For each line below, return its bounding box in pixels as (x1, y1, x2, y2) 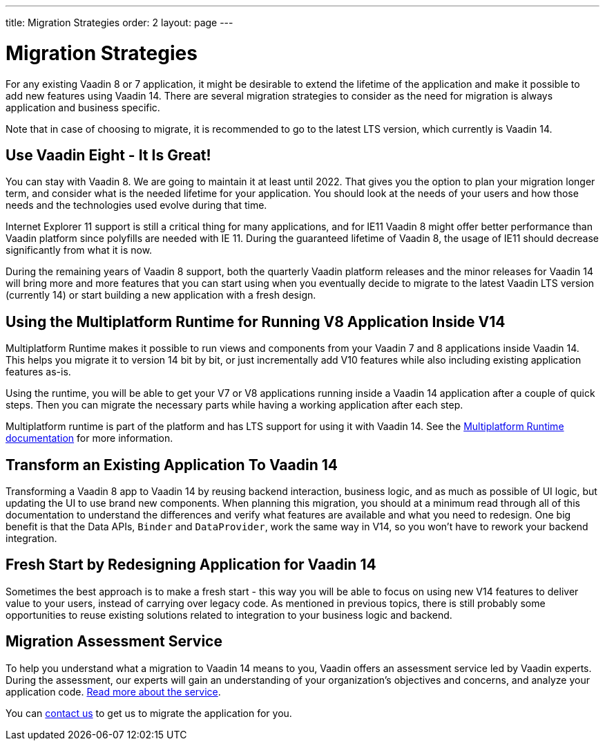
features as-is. (6, 366, 71, 378)
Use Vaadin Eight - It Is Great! (6, 146, 211, 164)
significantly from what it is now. (6, 244, 153, 257)
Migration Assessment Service (6, 633, 222, 651)
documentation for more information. (6, 432, 173, 445)
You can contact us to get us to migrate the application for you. (6, 707, 292, 719)
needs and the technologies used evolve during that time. (6, 199, 267, 212)
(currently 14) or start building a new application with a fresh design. (6, 289, 316, 301)
